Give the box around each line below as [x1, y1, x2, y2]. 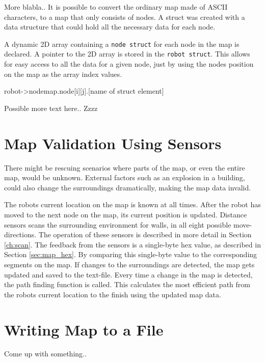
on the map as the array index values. [4, 68, 122, 79]
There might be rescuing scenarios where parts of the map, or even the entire [4, 162, 245, 173]
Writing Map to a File [4, 319, 164, 340]
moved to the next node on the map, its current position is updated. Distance [4, 209, 247, 219]
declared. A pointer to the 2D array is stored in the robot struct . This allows [4, 48, 250, 59]
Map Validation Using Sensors [4, 132, 222, 153]
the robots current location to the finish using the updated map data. [4, 289, 221, 299]
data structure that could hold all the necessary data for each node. [4, 21, 216, 32]
